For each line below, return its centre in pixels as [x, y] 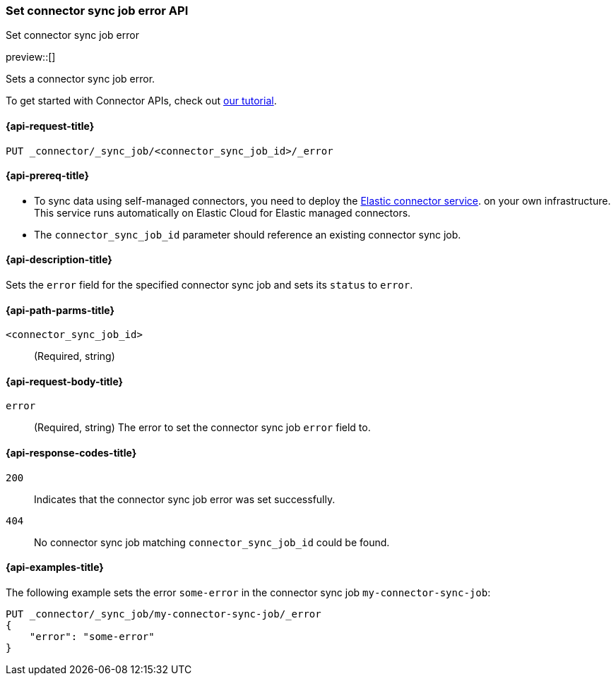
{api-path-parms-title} [60, 310]
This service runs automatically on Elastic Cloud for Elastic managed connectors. [223, 212]
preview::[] [31, 57]
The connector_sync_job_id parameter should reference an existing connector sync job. [248, 234]
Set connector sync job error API [97, 11]
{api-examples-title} [55, 567]
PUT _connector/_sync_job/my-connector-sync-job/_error [164, 614]
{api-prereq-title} [48, 176]
